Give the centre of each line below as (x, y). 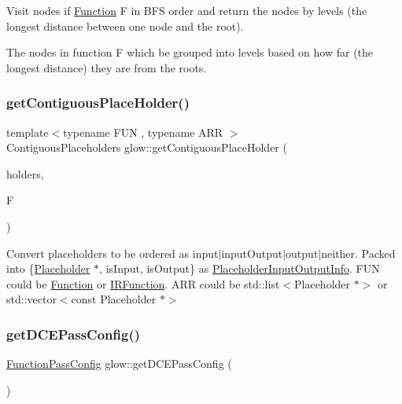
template (28, 132)
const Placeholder (114, 299)
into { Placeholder (48, 268)
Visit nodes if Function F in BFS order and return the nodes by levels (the (187, 10)
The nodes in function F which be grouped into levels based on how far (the (190, 52)
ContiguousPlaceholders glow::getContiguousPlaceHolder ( (147, 147)
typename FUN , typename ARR (143, 132)
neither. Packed (358, 253)
